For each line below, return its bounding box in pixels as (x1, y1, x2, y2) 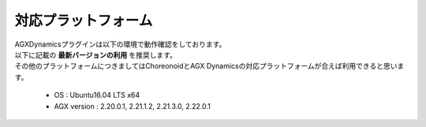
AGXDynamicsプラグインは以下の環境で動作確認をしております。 (14, 39, 226, 49)
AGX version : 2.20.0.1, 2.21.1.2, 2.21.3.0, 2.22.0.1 (54, 101, 211, 110)
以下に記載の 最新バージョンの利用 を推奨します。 (14, 50, 177, 59)
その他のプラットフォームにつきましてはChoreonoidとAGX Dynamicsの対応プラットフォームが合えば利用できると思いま (14, 62, 405, 71)
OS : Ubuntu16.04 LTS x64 (54, 91, 140, 100)
